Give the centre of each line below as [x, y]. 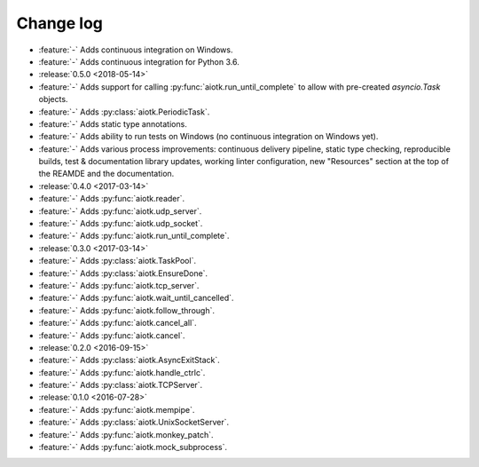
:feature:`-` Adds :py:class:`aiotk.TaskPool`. [118, 261]
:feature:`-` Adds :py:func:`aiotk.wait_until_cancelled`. [136, 298]
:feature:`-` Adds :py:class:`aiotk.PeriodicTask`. [124, 112]
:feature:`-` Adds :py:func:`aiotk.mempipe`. [117, 409]
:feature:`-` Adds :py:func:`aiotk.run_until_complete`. [134, 236]
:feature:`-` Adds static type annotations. [113, 123]
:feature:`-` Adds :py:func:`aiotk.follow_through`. [126, 310]
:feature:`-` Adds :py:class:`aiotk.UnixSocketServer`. [134, 423]
